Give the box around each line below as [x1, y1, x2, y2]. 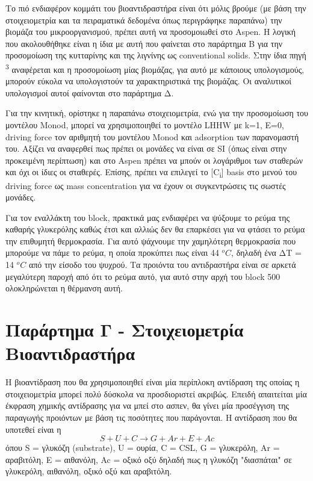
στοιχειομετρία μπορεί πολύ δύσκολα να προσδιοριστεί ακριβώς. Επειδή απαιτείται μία [5, 387, 307, 400]
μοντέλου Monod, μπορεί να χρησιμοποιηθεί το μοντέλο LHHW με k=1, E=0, [5, 119, 284, 131]
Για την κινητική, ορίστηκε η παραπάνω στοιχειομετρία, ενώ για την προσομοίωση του [5, 107, 309, 119]
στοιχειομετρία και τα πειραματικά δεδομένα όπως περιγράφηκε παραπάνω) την [5, 13, 282, 26]
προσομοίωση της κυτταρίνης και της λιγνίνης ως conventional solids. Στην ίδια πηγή [5, 49, 306, 61]
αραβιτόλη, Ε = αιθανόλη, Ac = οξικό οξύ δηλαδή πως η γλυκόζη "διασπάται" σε [5, 453, 292, 465]
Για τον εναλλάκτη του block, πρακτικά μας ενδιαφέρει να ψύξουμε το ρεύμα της [5, 211, 290, 223]
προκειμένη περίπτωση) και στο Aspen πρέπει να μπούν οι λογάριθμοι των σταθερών [5, 154, 303, 166]
